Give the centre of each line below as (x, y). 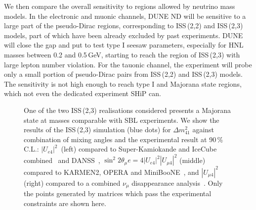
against (203, 130)
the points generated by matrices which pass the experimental (118, 193)
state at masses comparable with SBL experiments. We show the (122, 120)
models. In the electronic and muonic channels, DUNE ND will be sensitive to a (125, 16)
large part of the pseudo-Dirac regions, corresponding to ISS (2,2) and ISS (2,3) (124, 26)
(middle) (192, 160)
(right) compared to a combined (72, 183)
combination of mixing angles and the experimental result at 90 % (124, 139)
